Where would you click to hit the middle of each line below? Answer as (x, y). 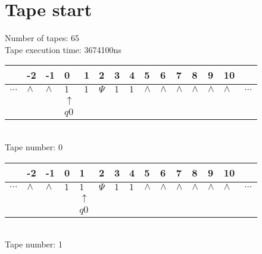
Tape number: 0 (34, 146)
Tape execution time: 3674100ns (63, 49)
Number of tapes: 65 (42, 38)
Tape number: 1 (34, 244)
